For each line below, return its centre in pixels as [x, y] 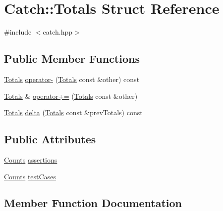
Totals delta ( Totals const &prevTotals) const [73, 112]
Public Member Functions [72, 59]
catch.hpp [58, 32]
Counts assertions [31, 159]
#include [18, 32]
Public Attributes [50, 139]
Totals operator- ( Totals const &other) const [72, 79]
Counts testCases [30, 176]
